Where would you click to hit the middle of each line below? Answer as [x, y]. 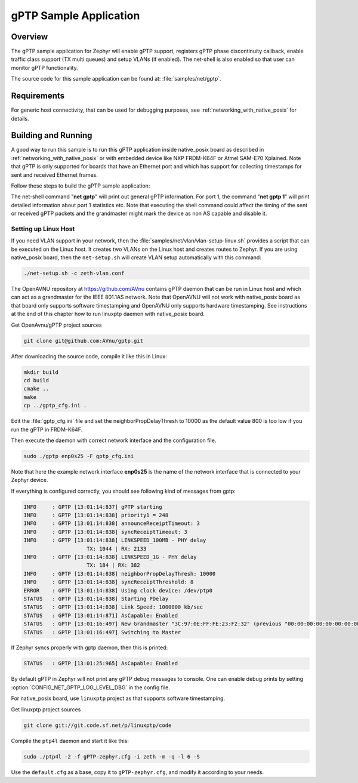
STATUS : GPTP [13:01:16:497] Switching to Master [102, 632]
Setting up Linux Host [43, 229]
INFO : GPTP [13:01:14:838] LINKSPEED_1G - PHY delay [110, 557]
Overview [30, 37]
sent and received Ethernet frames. [55, 175]
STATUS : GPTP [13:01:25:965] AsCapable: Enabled [101, 664]
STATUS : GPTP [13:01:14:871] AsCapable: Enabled [101, 615]
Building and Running [52, 135]
